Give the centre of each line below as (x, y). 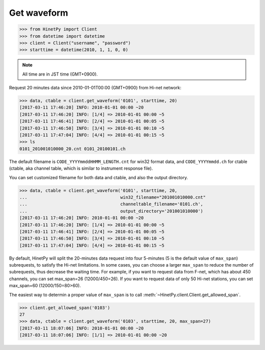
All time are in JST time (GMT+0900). (60, 74)
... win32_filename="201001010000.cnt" (113, 197)
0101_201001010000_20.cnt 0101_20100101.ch (73, 149)
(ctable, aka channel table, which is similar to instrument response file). (81, 168)
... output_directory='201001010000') (111, 211)
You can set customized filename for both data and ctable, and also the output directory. (99, 177)
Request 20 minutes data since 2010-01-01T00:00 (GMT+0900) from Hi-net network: (95, 88)
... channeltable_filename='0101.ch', (111, 204)
